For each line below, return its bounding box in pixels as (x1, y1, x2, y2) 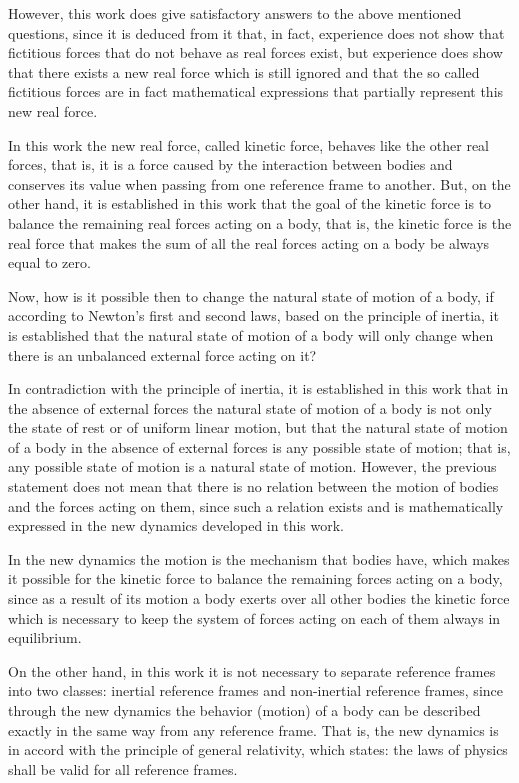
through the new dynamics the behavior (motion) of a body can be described (8, 700, 481, 720)
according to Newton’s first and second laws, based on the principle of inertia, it (8, 305, 499, 326)
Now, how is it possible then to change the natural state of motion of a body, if (8, 285, 494, 306)
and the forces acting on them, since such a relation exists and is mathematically (8, 495, 504, 516)
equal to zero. (8, 252, 91, 273)
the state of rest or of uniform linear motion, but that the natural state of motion (8, 417, 508, 438)
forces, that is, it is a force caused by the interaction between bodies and (8, 154, 453, 175)
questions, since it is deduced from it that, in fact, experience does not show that (8, 22, 505, 43)
